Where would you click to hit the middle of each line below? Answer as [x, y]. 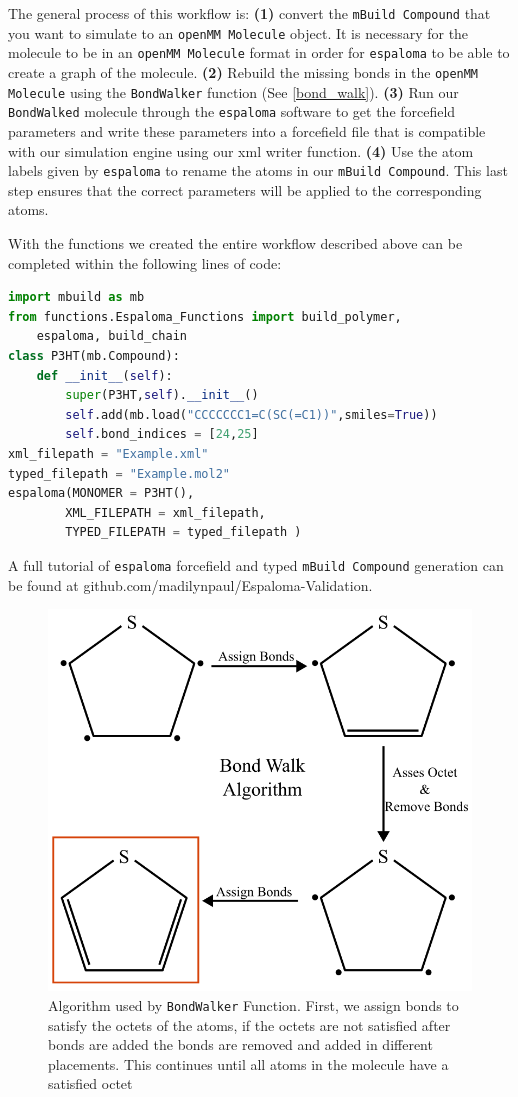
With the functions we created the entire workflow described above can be [235, 242]
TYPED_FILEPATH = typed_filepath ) [183, 532]
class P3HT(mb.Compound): [94, 355]
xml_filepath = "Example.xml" [108, 453]
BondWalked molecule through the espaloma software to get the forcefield [232, 111]
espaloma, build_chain [111, 336]
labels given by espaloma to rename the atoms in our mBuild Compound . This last [258, 170]
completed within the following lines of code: [145, 262]
